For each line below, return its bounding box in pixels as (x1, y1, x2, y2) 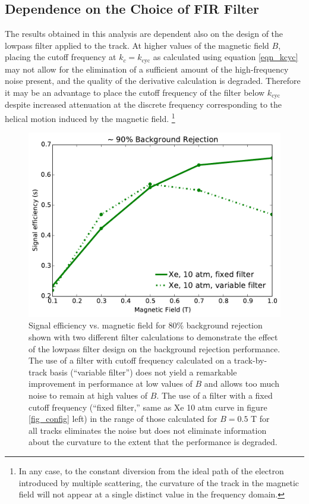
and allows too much (204, 377, 279, 390)
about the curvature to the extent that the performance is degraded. (29, 436, 278, 448)
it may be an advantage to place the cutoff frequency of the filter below (5, 86, 265, 99)
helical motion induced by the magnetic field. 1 (5, 111, 175, 124)
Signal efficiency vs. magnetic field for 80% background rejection (29, 319, 263, 331)
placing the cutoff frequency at (5, 51, 116, 63)
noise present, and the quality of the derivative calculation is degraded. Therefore (5, 74, 301, 87)
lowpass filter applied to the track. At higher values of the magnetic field (5, 39, 269, 51)
